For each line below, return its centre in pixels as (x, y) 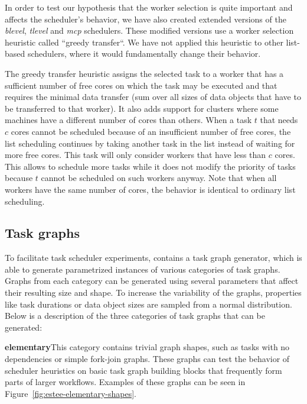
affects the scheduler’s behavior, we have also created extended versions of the (146, 19)
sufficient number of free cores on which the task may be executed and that (141, 85)
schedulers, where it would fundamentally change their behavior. (144, 54)
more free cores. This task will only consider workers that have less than (135, 155)
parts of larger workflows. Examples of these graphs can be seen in (125, 382)
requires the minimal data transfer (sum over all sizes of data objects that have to (153, 97)
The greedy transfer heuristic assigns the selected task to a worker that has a (144, 73)
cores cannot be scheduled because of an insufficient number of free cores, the (151, 131)
